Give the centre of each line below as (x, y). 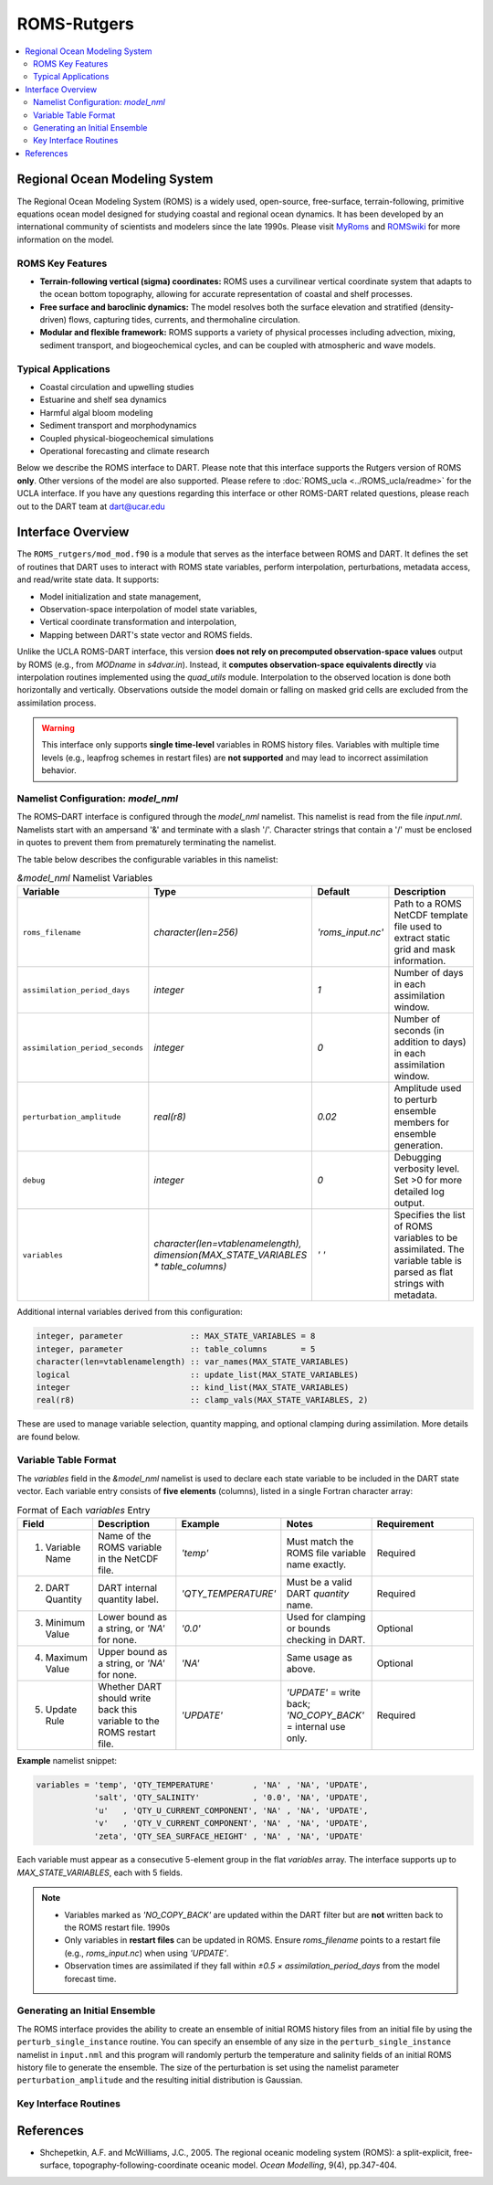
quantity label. (128, 1599)
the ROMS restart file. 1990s (117, 1927)
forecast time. (90, 1978)
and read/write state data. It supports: (88, 579)
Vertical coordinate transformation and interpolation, (138, 622)
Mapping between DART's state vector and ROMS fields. (146, 634)
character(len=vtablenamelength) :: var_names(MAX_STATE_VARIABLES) (193, 1362)
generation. (419, 1145)
